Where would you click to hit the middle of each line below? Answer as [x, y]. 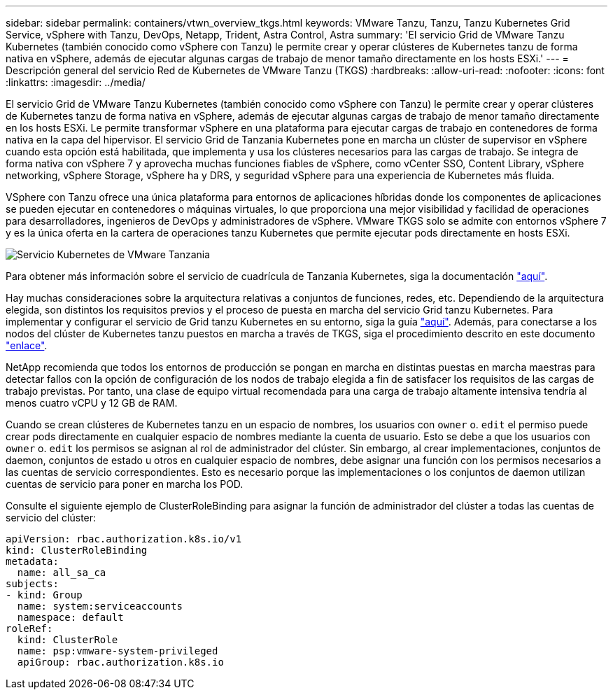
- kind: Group [44, 595]
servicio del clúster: [51, 518]
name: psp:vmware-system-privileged [118, 651]
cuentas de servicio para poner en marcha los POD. [125, 484]
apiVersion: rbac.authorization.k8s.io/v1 [124, 539]
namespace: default [70, 617]
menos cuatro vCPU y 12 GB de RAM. [92, 403]
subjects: [32, 584]
